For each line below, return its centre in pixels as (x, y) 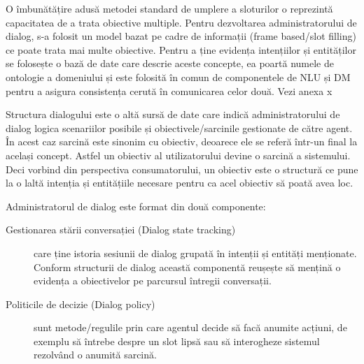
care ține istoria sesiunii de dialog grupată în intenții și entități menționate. (195, 253)
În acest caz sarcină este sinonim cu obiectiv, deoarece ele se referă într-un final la (182, 141)
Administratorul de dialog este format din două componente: (136, 206)
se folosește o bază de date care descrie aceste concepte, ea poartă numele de (170, 63)
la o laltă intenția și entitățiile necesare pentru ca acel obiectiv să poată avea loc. (180, 183)
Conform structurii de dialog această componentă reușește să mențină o (187, 267)
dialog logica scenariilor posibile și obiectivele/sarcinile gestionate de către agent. (179, 128)
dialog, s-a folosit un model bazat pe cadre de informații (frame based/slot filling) (181, 36)
